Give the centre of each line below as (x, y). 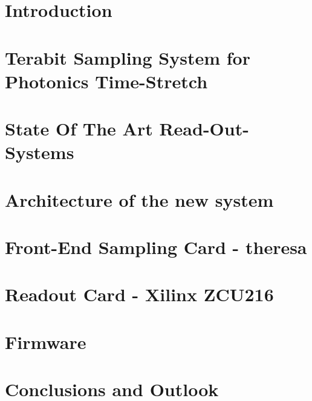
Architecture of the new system (139, 199)
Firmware (46, 341)
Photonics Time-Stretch (106, 81)
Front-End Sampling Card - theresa (156, 247)
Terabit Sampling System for (128, 57)
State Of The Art (79, 129)
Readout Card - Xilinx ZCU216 (139, 294)
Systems (40, 152)
